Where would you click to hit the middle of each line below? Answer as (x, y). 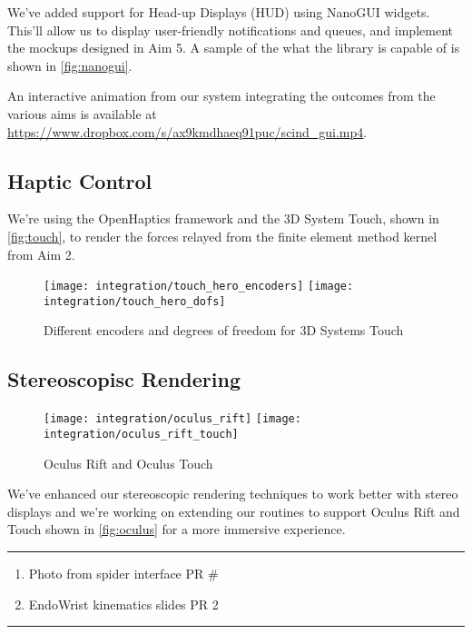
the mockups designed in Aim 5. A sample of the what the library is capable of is (234, 48)
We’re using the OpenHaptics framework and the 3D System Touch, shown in (223, 218)
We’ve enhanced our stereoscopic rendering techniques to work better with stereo (233, 494)
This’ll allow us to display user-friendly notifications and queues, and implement (230, 30)
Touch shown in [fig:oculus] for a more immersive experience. (177, 529)
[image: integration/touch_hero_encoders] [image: (199, 287)
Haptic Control (80, 180)
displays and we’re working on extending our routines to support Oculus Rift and (234, 511)
